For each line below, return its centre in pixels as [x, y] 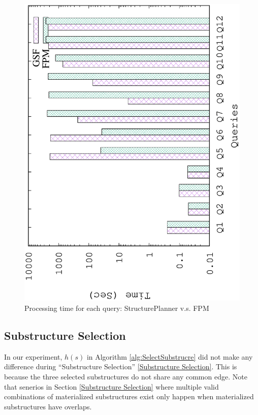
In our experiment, [33, 356]
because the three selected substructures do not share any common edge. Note [126, 376]
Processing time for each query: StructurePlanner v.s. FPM [117, 308]
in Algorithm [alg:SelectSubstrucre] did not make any [170, 356]
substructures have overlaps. [48, 406]
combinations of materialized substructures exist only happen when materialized [129, 396]
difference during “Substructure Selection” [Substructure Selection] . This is [121, 366]
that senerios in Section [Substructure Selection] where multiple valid [111, 386]
